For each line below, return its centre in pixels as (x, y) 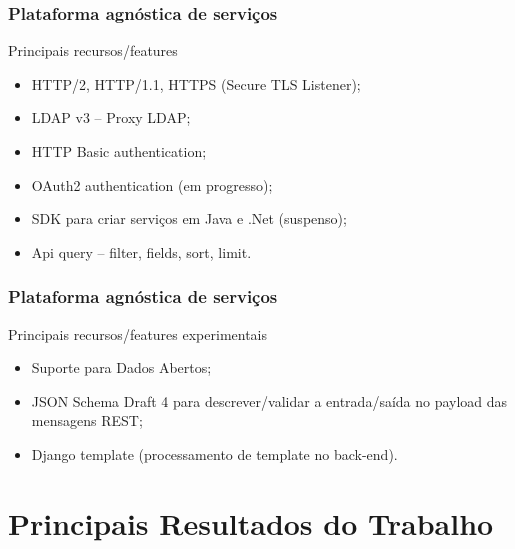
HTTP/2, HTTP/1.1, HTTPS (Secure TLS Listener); (196, 83)
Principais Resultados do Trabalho (251, 522)
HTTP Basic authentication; (119, 151)
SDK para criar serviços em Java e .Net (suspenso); (189, 218)
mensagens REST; (87, 420)
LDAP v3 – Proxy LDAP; (111, 117)
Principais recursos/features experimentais (137, 333)
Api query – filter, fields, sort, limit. (141, 251)
